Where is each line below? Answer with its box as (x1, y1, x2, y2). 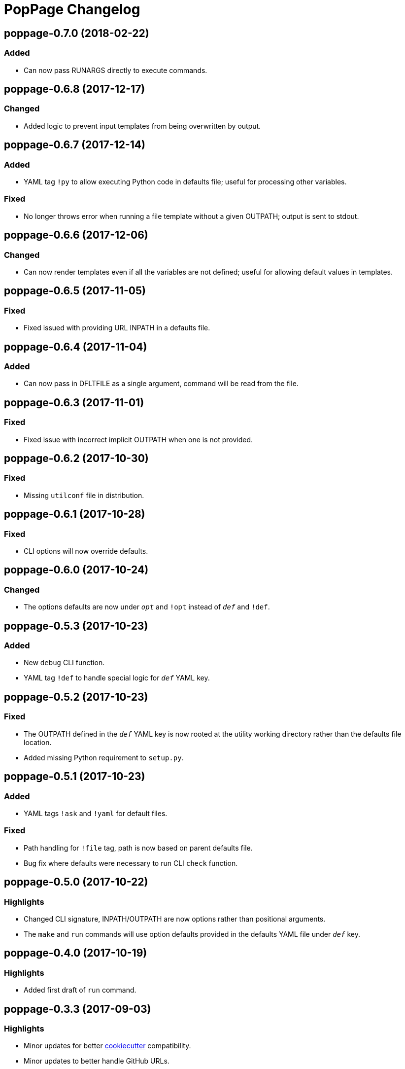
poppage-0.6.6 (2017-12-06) (4, 229, 148, 242)
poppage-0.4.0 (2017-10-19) (4, 947, 147, 960)
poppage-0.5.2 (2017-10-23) (4, 690, 148, 703)
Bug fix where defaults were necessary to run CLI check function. (24, 858, 238, 867)
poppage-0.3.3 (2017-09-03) (4, 1002, 151, 1015)
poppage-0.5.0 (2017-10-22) (4, 876, 148, 889)
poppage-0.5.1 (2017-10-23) (4, 770, 145, 783)
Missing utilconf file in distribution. (24, 491, 144, 499)
